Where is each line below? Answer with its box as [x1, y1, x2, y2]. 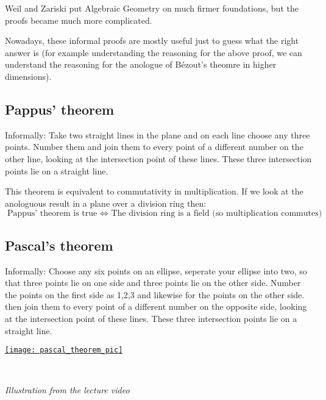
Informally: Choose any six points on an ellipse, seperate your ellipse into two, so [5, 264, 307, 277]
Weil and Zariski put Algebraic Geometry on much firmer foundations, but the [5, 2, 299, 14]
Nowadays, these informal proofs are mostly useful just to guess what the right [5, 34, 299, 47]
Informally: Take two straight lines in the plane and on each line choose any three [5, 128, 310, 141]
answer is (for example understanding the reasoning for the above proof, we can [5, 46, 302, 59]
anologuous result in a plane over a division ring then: [5, 196, 207, 209]
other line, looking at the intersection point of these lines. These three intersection [5, 152, 312, 165]
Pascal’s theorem [5, 235, 113, 254]
